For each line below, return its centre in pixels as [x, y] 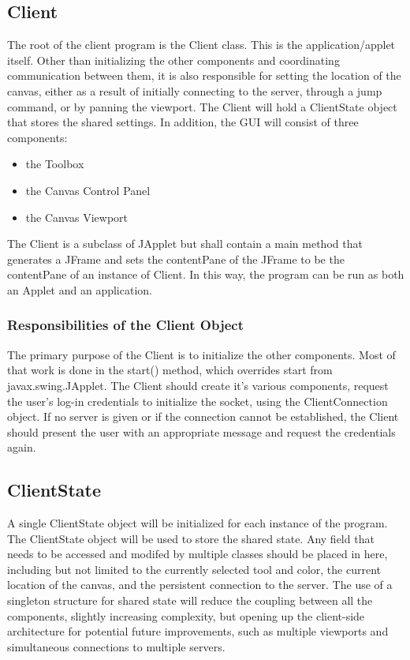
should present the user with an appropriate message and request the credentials [201, 431]
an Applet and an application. [80, 289]
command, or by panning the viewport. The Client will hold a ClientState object [202, 106]
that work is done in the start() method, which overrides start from [170, 370]
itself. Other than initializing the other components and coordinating [173, 60]
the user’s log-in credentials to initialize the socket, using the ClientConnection [198, 401]
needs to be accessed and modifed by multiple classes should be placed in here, [198, 554]
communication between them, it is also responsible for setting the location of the [204, 75]
